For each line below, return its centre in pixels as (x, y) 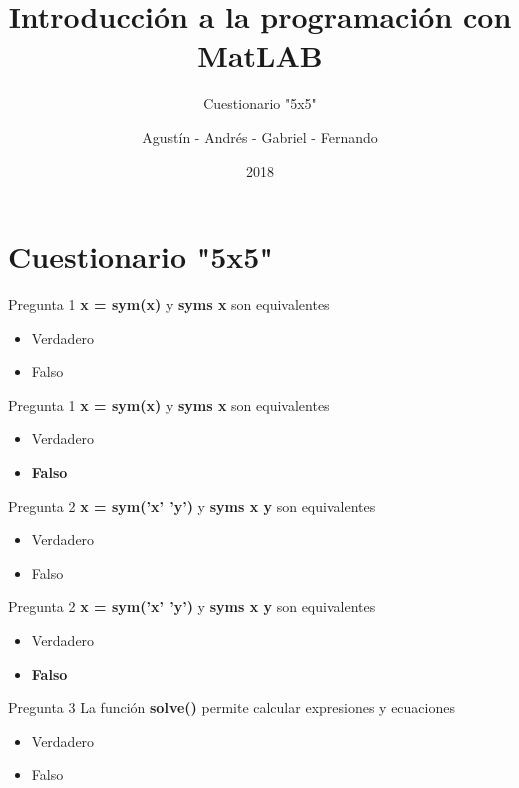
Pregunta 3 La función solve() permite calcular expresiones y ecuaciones (231, 707)
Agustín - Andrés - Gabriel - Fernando (260, 136)
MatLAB (260, 55)
